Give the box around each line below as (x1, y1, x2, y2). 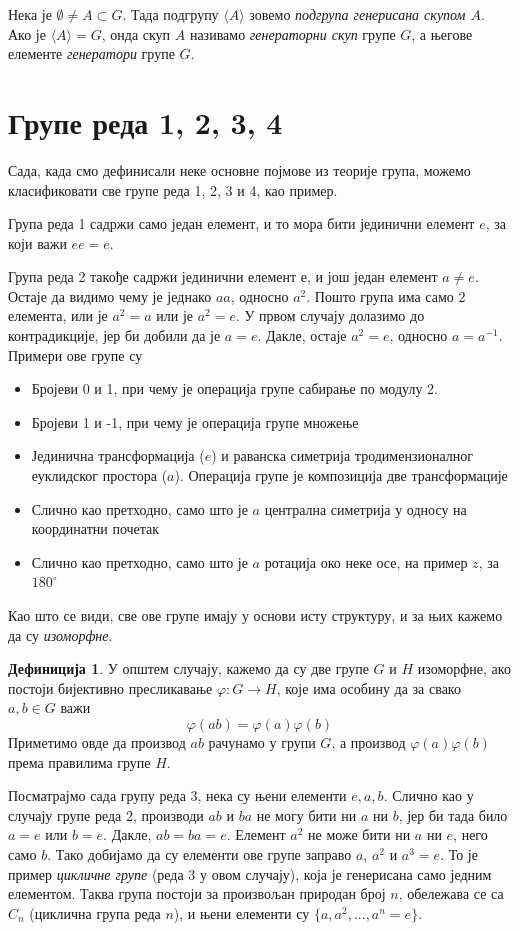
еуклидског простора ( (31, 465, 168, 486)
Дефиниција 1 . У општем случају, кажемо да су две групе (8, 658, 369, 679)
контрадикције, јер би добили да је (8, 325, 221, 346)
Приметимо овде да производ (8, 731, 186, 752)
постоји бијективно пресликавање (8, 677, 213, 698)
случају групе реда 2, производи (8, 804, 204, 825)
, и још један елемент (307, 266, 438, 287)
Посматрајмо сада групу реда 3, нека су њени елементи (8, 785, 347, 806)
